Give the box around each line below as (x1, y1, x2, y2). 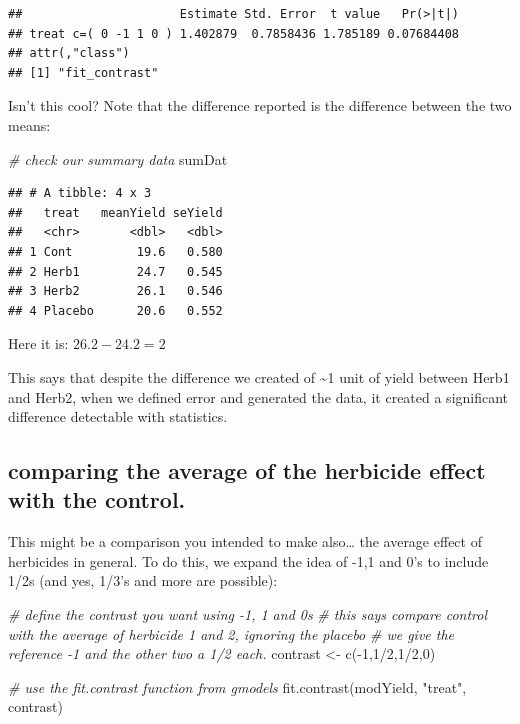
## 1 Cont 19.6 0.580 (8, 244, 223, 259)
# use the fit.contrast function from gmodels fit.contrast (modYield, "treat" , (8, 676, 467, 697)
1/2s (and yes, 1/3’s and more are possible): (8, 570, 278, 591)
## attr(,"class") (8, 46, 130, 61)
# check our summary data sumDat (8, 148, 228, 169)
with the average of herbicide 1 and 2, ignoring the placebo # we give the (8, 623, 455, 644)
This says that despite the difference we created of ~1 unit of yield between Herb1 (8, 366, 510, 387)
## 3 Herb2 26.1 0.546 (8, 284, 223, 299)
